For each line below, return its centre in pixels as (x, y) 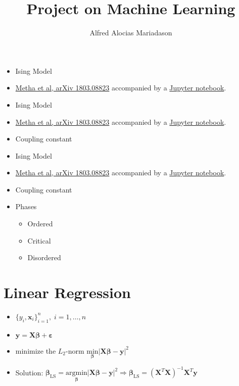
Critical (39, 240)
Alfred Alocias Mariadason (131, 33)
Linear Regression (67, 292)
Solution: (29, 372)
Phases (26, 206)
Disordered (44, 257)
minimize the (36, 350)
